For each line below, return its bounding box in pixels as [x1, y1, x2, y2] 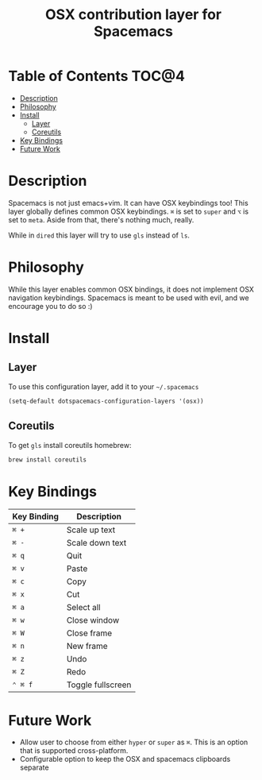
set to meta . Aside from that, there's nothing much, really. [8, 214, 195, 224]
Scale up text [66, 524, 116, 535]
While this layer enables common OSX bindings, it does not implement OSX [8, 284, 254, 294]
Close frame [66, 627, 113, 639]
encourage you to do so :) [8, 301, 93, 311]
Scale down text [66, 538, 127, 549]
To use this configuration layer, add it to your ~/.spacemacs [8, 381, 199, 391]
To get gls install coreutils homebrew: [8, 440, 132, 450]
